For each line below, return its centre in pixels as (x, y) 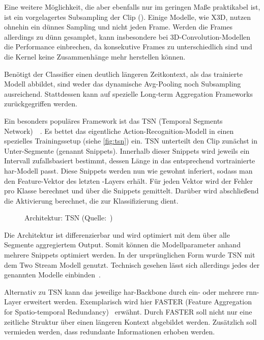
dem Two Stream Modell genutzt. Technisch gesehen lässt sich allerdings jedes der (132, 264)
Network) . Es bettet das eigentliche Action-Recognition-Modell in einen (119, 131)
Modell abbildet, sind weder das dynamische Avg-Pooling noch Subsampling (123, 84)
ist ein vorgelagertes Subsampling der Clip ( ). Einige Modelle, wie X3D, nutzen (127, 17)
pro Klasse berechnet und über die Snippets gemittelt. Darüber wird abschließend (131, 191)
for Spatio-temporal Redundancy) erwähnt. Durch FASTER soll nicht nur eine (128, 312)
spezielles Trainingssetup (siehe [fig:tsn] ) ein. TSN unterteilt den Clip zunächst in (131, 141)
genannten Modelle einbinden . (52, 275)
